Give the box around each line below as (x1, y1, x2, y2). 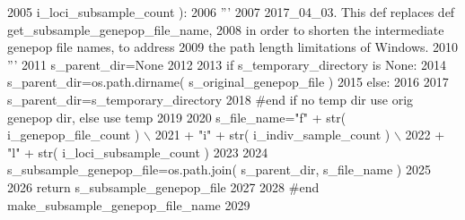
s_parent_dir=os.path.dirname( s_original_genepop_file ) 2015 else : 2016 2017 (7, 72, 449, 91)
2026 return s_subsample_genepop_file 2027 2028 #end (7, 177, 320, 196)
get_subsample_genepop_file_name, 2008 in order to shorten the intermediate (7, 20, 444, 38)
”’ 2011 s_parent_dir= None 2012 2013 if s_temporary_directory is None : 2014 (7, 55, 447, 73)
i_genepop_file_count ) (7, 125, 140, 144)
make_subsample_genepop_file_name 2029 (7, 195, 250, 214)
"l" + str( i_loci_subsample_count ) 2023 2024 (7, 142, 268, 161)
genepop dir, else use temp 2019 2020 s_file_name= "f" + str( (7, 107, 347, 126)
